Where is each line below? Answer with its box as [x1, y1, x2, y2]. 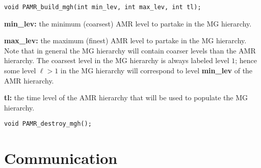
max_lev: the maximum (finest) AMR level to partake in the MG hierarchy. [4, 35, 247, 46]
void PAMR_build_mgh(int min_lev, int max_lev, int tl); [4, 4, 201, 11]
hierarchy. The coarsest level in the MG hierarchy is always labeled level [4, 55, 229, 66]
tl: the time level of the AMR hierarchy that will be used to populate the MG [4, 92, 248, 103]
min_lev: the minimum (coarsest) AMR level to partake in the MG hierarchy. [4, 18, 252, 29]
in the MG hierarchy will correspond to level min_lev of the [60, 65, 253, 76]
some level [4, 65, 36, 76]
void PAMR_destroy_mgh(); [4, 120, 92, 128]
